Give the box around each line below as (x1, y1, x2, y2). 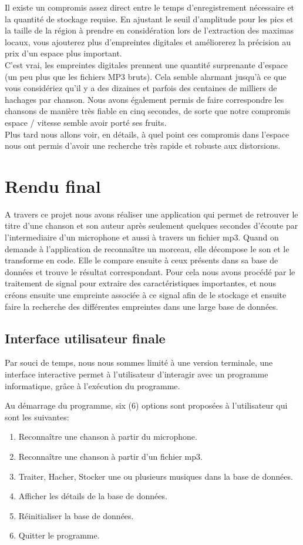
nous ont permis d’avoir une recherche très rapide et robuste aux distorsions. (5, 139, 281, 152)
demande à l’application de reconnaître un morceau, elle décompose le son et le (5, 242, 289, 255)
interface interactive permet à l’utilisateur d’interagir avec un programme (5, 367, 268, 380)
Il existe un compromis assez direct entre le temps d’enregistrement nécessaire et (5, 1, 295, 13)
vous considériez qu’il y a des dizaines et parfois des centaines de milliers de (5, 82, 277, 94)
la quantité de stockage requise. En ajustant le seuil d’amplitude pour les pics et (5, 12, 294, 25)
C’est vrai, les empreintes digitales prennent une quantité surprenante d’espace (5, 58, 288, 71)
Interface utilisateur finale (5, 329, 166, 347)
